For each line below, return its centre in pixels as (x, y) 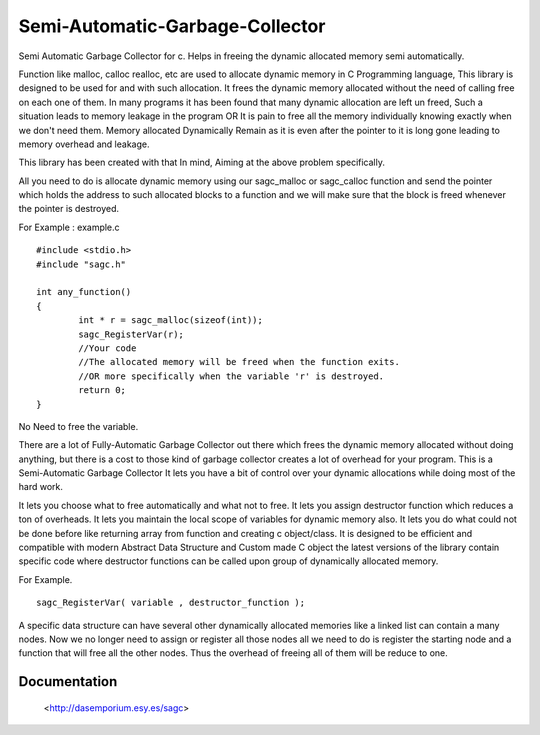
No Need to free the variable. (78, 426)
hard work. (41, 487)
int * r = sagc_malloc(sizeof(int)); (171, 320)
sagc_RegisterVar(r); (131, 334)
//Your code (107, 348)
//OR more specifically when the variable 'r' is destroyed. (231, 376)
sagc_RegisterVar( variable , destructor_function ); (170, 603)
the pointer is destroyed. (69, 209)
